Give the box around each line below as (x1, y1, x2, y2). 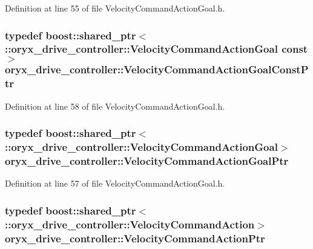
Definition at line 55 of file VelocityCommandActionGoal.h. (5, 2, 225, 14)
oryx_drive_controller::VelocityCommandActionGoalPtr (5, 153, 289, 168)
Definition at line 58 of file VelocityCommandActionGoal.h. (5, 99, 225, 112)
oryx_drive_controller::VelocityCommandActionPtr (5, 230, 265, 245)
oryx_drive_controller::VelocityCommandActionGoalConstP (5, 62, 309, 77)
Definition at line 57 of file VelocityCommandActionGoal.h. (5, 177, 225, 190)
